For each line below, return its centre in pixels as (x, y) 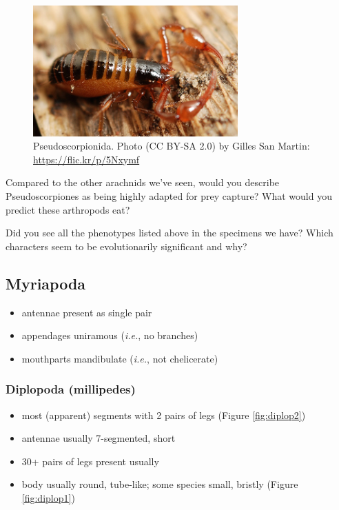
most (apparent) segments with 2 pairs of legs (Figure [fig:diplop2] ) (164, 415)
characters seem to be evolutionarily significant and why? (126, 246)
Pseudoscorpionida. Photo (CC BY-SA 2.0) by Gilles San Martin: (172, 146)
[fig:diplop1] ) (48, 497)
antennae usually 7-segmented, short (99, 438)
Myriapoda (46, 283)
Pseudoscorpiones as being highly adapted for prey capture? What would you (169, 196)
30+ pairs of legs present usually (90, 461)
